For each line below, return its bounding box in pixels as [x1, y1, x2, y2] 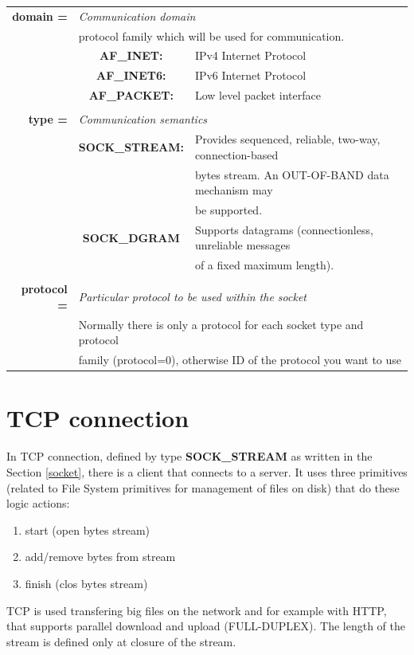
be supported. [194, 201, 263, 218]
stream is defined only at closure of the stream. [6, 633, 236, 649]
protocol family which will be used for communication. [78, 27, 345, 44]
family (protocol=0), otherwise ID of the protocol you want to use [78, 351, 402, 368]
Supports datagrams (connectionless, [194, 221, 373, 237]
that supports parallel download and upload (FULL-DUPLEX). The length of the [6, 618, 406, 634]
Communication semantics [78, 111, 208, 127]
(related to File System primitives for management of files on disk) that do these [6, 479, 400, 496]
